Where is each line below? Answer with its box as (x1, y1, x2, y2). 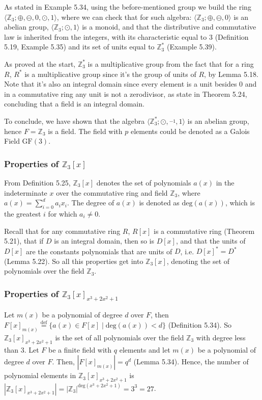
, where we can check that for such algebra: (56, 11, 192, 22)
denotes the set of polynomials (96, 177, 191, 188)
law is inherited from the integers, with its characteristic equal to (4, 31, 207, 42)
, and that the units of (176, 235, 246, 246)
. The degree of (67, 197, 114, 208)
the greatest (4, 208, 41, 219)
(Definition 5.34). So (168, 319, 231, 330)
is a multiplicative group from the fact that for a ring (88, 58, 254, 69)
